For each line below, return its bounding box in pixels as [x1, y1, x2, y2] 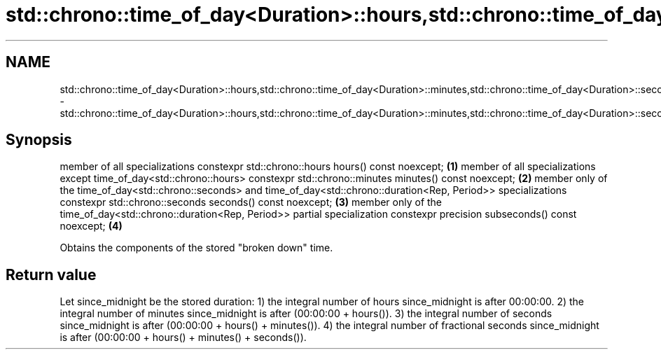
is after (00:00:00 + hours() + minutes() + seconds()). [60, 331, 307, 344]
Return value [6, 265, 97, 284]
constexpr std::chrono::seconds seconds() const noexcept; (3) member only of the [60, 196, 443, 209]
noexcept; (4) [60, 220, 123, 232]
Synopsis [6, 131, 72, 149]
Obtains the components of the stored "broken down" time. [60, 242, 333, 254]
